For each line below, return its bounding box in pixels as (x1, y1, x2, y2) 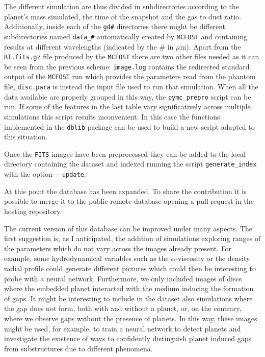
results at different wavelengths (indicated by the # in (4, 41, 174, 52)
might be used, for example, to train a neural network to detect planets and (4, 323, 241, 334)
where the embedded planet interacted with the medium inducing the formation (4, 283, 254, 294)
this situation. (4, 131, 47, 142)
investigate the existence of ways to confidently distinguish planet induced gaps (4, 333, 252, 344)
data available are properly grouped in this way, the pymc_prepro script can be (4, 91, 251, 102)
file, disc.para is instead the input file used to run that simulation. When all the (4, 81, 258, 92)
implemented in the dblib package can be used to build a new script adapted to (4, 121, 255, 132)
